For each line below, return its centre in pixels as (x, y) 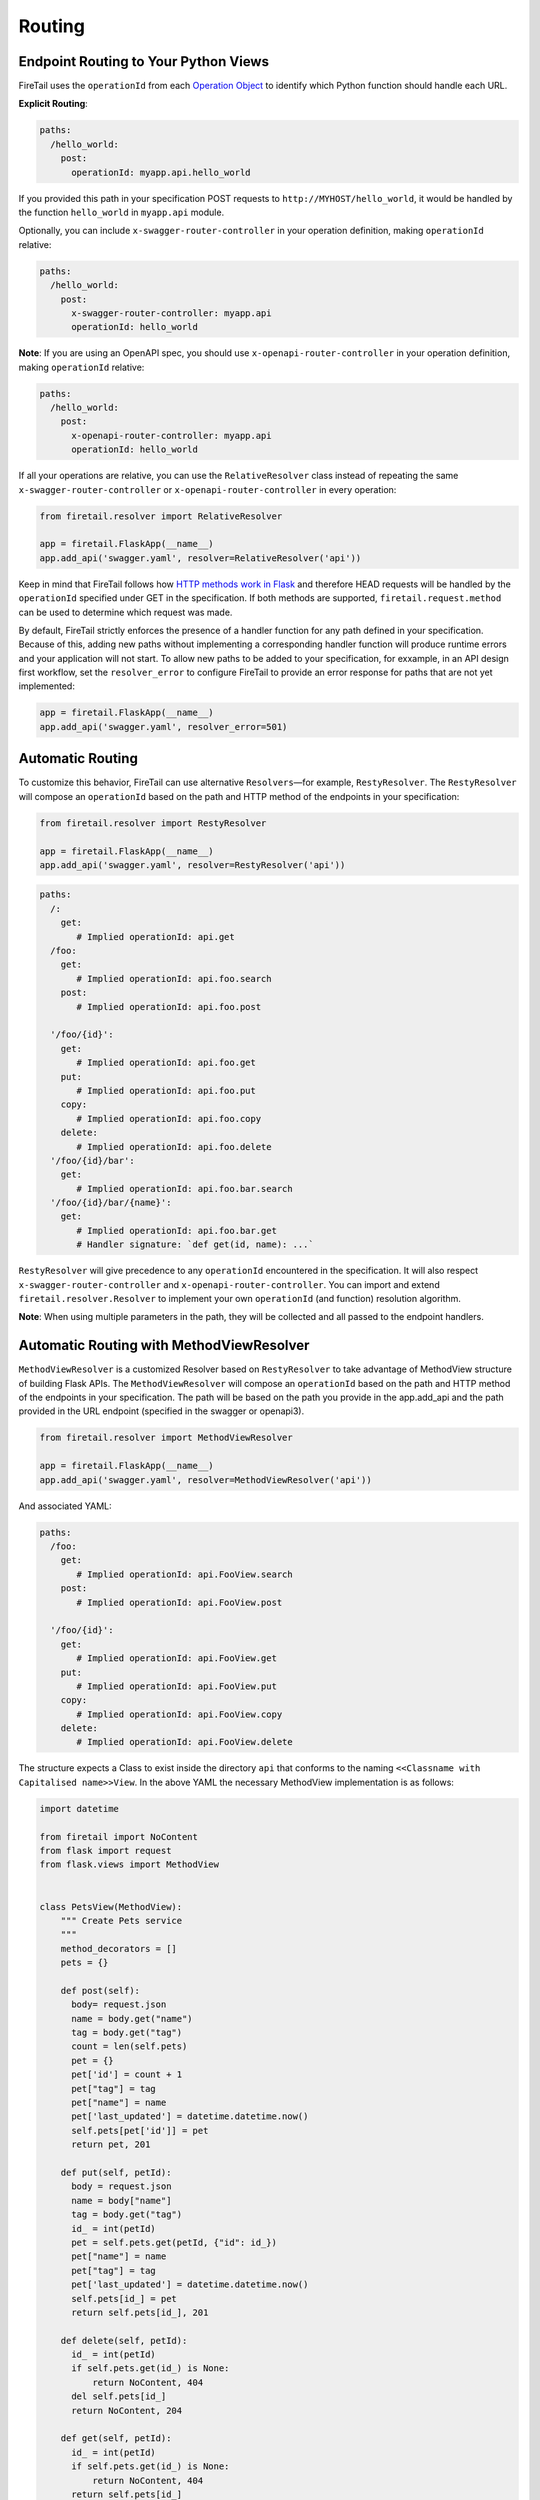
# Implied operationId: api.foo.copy (169, 1118)
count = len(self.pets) (129, 2046)
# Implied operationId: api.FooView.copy (179, 1714)
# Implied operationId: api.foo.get (166, 1063)
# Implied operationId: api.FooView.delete (185, 1742)
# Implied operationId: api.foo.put (166, 1090)
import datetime (79, 1808)
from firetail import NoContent (119, 1836)
